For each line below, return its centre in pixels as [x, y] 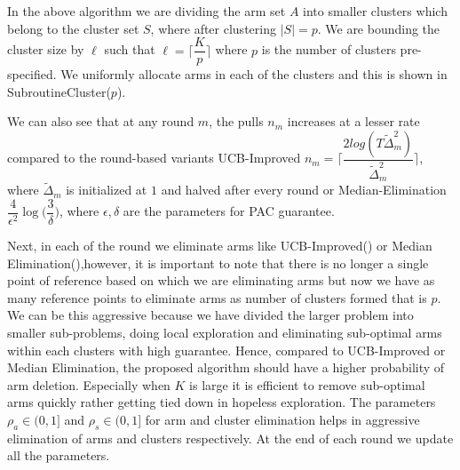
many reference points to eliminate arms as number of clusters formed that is [217, 297]
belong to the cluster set [73, 28]
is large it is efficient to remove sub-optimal [307, 384]
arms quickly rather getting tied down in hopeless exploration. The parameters [222, 402]
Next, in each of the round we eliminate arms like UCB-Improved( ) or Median [220, 245]
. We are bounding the [379, 28]
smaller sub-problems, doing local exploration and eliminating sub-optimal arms [225, 332]
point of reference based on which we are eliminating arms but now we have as [221, 280]
